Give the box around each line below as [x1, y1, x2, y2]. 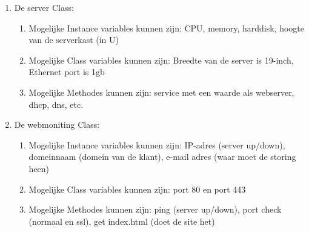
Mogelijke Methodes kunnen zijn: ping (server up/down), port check [28, 203, 282, 216]
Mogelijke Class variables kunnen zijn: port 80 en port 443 [28, 182, 246, 195]
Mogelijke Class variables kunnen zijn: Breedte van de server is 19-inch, [28, 53, 294, 66]
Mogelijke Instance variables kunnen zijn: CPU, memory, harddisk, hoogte [28, 21, 305, 34]
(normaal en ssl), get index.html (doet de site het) [28, 214, 215, 227]
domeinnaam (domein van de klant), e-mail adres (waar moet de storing [28, 150, 296, 163]
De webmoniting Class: [14, 118, 100, 131]
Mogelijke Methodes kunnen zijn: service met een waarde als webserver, [28, 85, 294, 98]
